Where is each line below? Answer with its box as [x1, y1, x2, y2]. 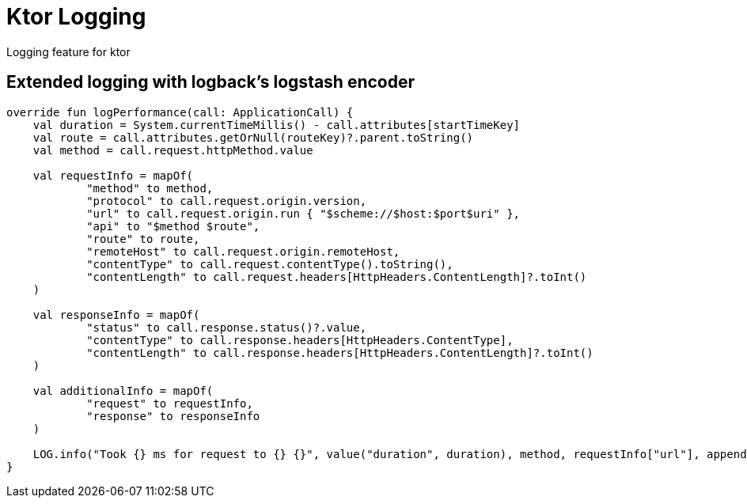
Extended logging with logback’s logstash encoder [6, 72, 415, 93]
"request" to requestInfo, [86, 396, 253, 410]
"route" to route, [86, 232, 200, 245]
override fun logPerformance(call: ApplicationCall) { [6, 105, 354, 119]
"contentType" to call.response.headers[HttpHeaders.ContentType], [86, 333, 514, 347]
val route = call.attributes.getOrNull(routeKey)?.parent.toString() [32, 131, 474, 144]
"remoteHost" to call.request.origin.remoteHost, [86, 244, 400, 258]
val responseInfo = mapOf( [32, 308, 200, 321]
